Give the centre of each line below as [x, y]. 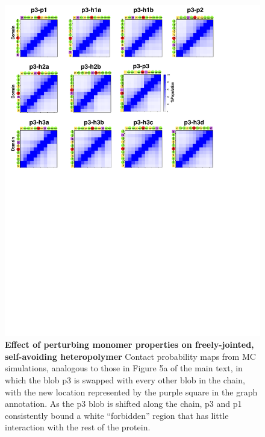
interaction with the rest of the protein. [78, 427]
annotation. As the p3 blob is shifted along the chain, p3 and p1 [123, 404]
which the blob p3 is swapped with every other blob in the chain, [125, 379]
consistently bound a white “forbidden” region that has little [117, 415]
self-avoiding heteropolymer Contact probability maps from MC [130, 356]
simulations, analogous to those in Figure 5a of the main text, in [124, 368]
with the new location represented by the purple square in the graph [131, 391]
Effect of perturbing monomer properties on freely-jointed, [129, 344]
